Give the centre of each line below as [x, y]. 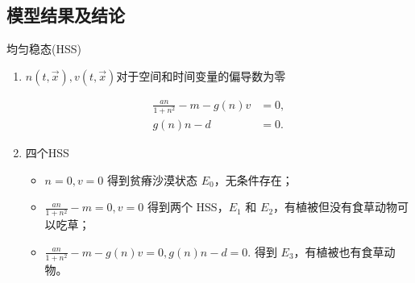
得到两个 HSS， [188, 207]
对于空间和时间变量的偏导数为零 [201, 75]
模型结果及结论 [66, 15]
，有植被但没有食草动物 [336, 207]
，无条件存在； [253, 179]
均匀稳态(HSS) [44, 49]
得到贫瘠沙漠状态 [153, 179]
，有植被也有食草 [339, 251]
